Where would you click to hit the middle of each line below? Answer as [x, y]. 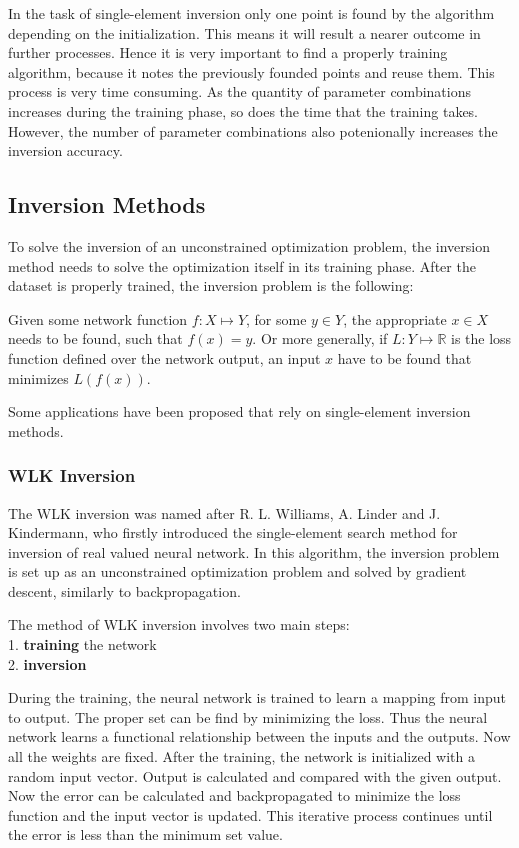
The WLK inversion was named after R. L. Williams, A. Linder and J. [224, 512]
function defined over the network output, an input [164, 357]
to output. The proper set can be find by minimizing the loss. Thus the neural [248, 716]
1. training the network [82, 644]
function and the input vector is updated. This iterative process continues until [250, 814]
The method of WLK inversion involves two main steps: [179, 624]
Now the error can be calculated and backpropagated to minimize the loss [234, 795]
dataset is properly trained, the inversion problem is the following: [211, 285]
